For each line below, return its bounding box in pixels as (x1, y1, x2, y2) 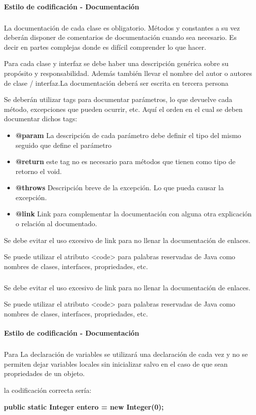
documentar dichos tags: (4, 113, 77, 124)
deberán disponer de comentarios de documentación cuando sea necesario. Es (4, 32, 237, 42)
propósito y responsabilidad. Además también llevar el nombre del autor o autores (4, 68, 253, 78)
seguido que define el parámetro (15, 139, 112, 150)
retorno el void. (15, 166, 62, 176)
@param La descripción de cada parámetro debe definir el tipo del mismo (15, 130, 241, 140)
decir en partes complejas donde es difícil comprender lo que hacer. (4, 41, 206, 52)
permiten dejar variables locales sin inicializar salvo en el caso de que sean (4, 358, 228, 369)
